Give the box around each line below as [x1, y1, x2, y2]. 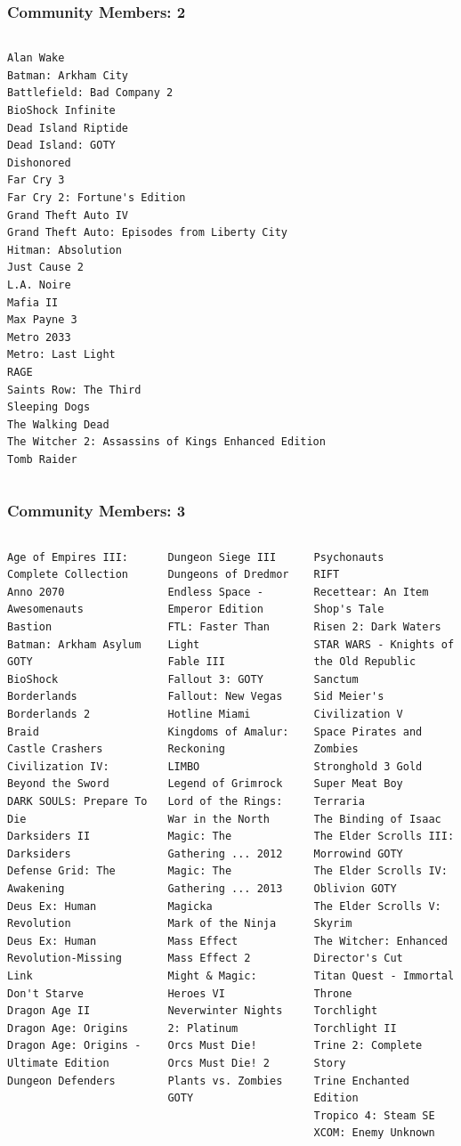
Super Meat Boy [313, 777, 403, 791]
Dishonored [7, 156, 71, 169]
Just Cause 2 [7, 261, 84, 274]
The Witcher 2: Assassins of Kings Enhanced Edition [7, 435, 326, 449]
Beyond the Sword [7, 777, 109, 791]
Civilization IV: [7, 760, 109, 773]
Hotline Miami [167, 708, 251, 721]
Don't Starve [7, 987, 84, 1000]
